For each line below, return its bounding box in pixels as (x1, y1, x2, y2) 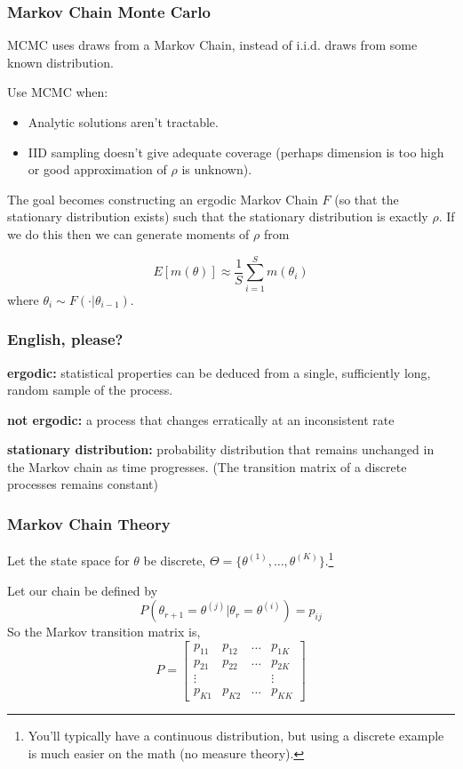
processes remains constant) (7, 475, 158, 493)
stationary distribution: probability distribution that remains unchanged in (7, 440, 435, 459)
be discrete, (143, 550, 206, 569)
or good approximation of (28, 160, 167, 179)
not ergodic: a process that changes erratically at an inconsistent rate (7, 410, 395, 429)
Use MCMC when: (7, 83, 108, 101)
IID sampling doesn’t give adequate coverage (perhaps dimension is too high (28, 142, 444, 161)
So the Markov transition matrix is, (7, 622, 201, 641)
